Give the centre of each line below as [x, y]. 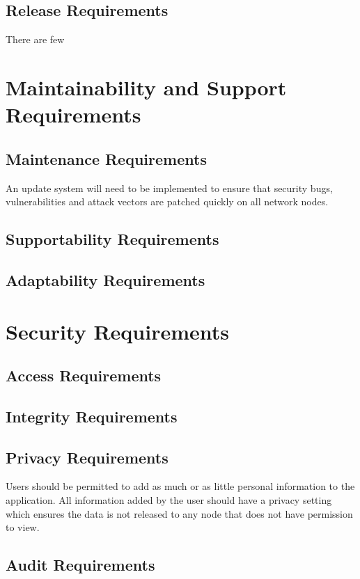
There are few [35, 39]
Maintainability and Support [146, 87]
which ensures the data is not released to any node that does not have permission [179, 513]
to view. [23, 527]
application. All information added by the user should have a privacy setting [169, 500]
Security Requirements [117, 331]
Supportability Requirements [112, 239]
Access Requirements [84, 375]
